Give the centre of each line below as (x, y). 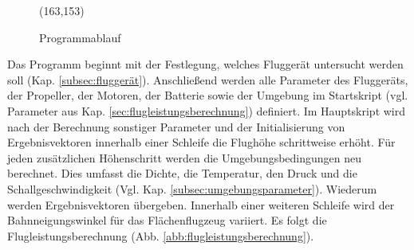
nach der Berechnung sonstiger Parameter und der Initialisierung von (176, 126)
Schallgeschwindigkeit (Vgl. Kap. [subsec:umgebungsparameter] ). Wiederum (192, 188)
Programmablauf (80, 37)
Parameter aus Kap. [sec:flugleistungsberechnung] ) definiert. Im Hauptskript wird (207, 110)
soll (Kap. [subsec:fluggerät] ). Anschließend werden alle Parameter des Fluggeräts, (208, 79)
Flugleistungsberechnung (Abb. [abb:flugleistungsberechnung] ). (161, 235)
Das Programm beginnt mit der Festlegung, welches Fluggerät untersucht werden (205, 64)
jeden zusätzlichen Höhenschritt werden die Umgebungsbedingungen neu (185, 157)
